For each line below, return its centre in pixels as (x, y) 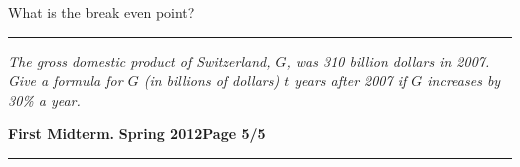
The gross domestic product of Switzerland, (139, 60)
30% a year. (44, 99)
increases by (464, 80)
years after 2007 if (350, 80)
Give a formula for (65, 80)
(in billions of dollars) (211, 80)
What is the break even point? (101, 12)
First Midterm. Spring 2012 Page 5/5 (137, 133)
